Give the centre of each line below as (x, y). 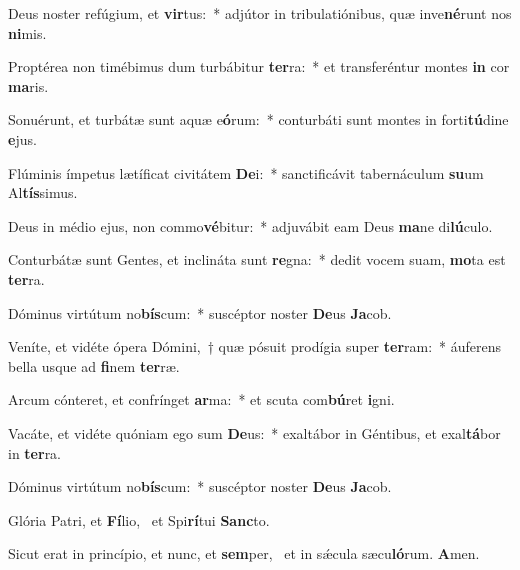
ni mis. (27, 32)
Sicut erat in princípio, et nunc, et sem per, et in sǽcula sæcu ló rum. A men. (244, 553)
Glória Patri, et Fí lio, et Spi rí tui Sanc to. (139, 519)
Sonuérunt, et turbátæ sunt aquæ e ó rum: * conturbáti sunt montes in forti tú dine (258, 119)
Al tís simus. (43, 192)
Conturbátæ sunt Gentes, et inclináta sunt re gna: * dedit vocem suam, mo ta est (257, 259)
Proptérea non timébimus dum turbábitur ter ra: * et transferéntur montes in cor (259, 66)
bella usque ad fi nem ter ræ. (94, 365)
